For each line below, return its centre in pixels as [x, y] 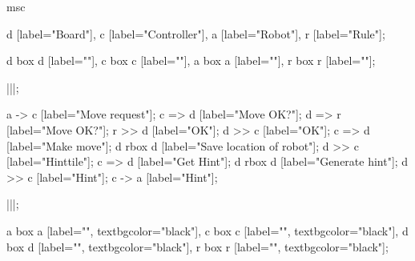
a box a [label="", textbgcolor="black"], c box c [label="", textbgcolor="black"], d [207, 230]
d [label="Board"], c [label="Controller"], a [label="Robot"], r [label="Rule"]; [196, 33]
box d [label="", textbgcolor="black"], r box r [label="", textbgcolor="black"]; [197, 246]
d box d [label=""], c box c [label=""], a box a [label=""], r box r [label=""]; [191, 60]
